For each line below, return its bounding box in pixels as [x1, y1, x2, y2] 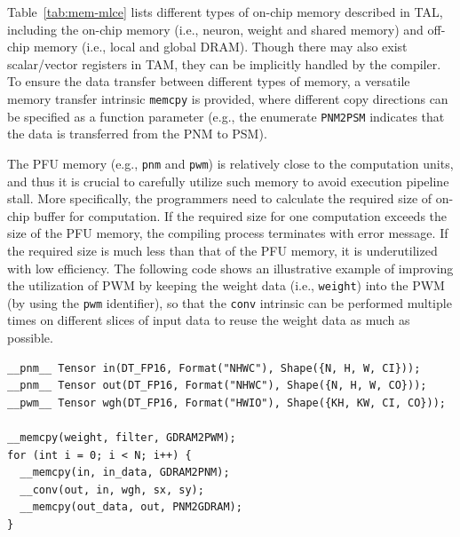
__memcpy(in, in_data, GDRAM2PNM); [20, 466, 230, 479]
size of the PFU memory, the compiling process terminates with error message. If [7, 224, 448, 242]
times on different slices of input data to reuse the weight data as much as [7, 311, 410, 329]
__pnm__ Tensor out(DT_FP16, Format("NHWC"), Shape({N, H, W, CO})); [7, 379, 427, 392]
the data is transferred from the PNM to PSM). [7, 124, 267, 143]
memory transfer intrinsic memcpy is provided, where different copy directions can [7, 89, 448, 107]
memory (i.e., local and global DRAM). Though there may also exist [33, 37, 408, 56]
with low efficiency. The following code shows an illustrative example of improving [7, 258, 454, 277]
